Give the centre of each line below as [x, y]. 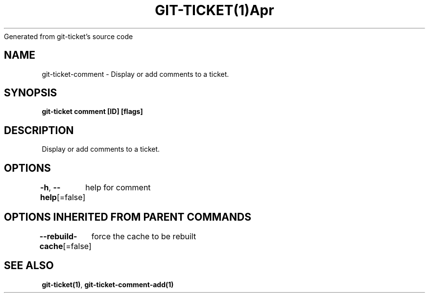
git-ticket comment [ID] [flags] [92, 112]
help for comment [118, 188]
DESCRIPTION [39, 130]
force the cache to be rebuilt [144, 236]
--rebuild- [58, 236]
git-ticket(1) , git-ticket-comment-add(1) [108, 284]
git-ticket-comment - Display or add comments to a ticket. [135, 74]
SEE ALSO [29, 266]
